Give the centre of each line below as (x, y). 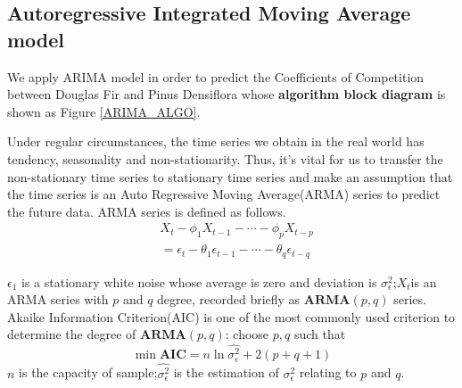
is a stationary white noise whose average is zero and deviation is (199, 281)
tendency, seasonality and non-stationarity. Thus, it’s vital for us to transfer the (225, 158)
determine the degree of (72, 334)
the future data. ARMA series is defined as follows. (147, 211)
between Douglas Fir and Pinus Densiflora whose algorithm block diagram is (227, 94)
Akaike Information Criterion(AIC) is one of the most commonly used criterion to (231, 316)
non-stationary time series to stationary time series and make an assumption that (230, 176)
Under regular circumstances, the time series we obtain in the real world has (216, 141)
